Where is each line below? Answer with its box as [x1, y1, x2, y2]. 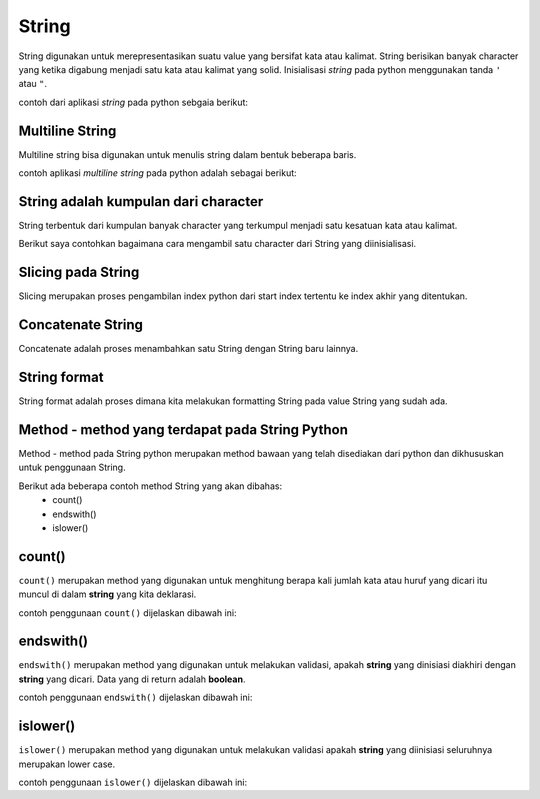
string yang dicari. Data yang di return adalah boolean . [18, 673, 246, 685]
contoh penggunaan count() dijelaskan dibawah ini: [18, 606, 237, 619]
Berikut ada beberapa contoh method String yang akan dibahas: [18, 480, 283, 492]
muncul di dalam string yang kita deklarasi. [18, 588, 197, 600]
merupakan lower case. [18, 758, 115, 770]
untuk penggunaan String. [18, 461, 126, 474]
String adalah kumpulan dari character [18, 193, 264, 210]
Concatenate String [18, 316, 144, 334]
